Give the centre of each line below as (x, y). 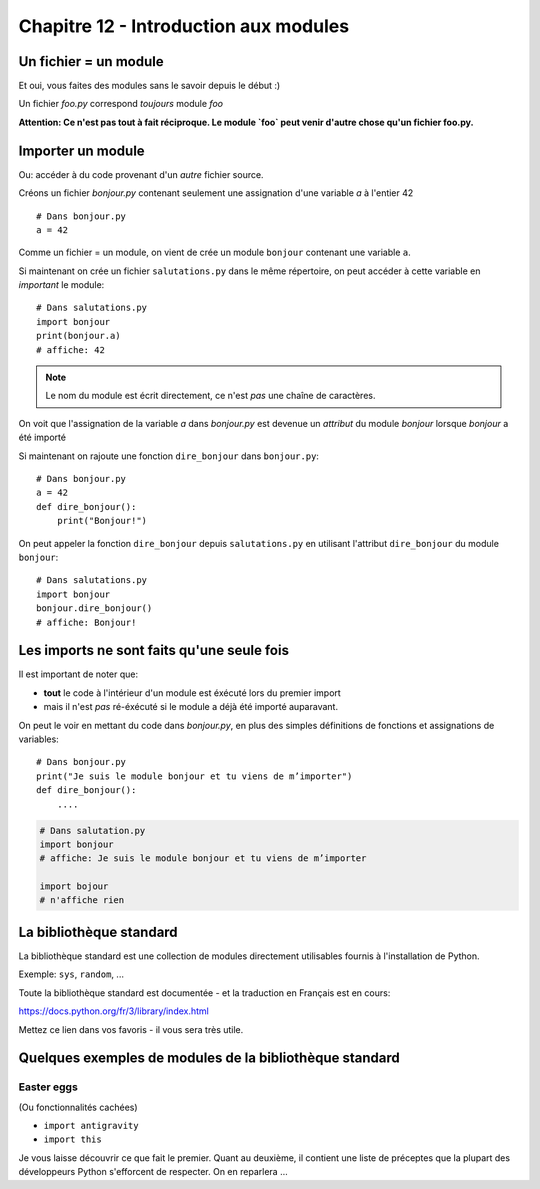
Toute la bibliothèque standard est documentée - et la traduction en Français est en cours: (204, 992)
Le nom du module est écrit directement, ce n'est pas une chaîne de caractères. (210, 396)
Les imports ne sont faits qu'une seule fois (154, 650)
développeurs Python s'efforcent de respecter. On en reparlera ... (153, 1172)
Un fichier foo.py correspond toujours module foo (121, 104)
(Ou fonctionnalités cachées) (78, 1107)
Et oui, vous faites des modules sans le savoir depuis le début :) (149, 86)
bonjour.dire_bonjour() (94, 608)
